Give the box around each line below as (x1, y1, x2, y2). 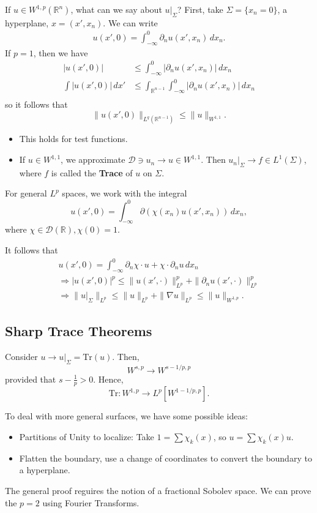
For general (5, 187, 47, 200)
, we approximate (61, 153, 125, 166)
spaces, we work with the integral (62, 187, 187, 200)
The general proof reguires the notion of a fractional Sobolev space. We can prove (5, 484, 311, 496)
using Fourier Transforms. (42, 496, 140, 509)
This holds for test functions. (19, 132, 128, 145)
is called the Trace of (51, 166, 133, 179)
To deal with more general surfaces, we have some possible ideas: (5, 410, 248, 422)
